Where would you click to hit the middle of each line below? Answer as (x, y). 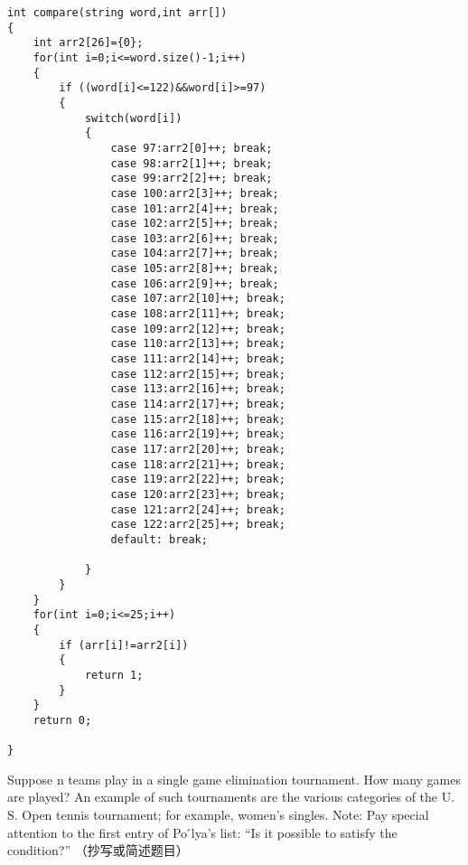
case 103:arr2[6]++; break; (195, 238)
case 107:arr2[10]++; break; (198, 299)
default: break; (159, 539)
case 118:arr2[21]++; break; (198, 464)
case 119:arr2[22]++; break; (198, 480)
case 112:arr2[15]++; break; (198, 374)
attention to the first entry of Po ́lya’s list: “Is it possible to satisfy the (202, 832)
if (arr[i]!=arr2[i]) (124, 645)
